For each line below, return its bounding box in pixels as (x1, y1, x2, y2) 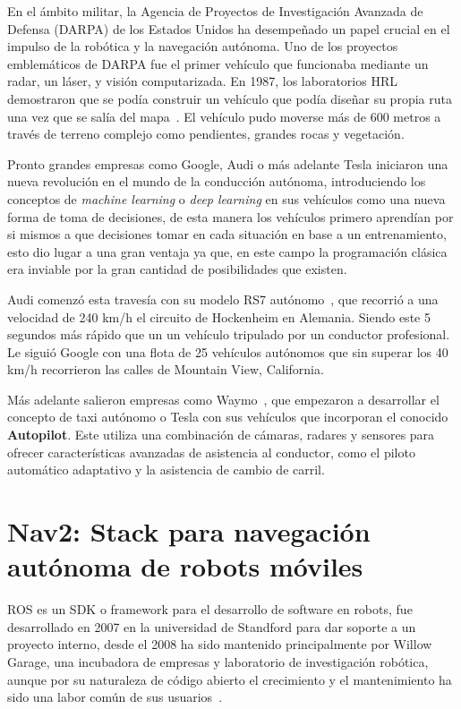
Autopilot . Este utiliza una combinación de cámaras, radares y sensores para (7, 425, 435, 444)
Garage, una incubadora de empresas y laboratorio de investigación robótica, (7, 652, 429, 671)
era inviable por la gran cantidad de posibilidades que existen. (7, 260, 347, 278)
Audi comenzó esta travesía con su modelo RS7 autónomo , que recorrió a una (7, 289, 439, 308)
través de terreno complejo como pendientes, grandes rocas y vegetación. (7, 124, 405, 143)
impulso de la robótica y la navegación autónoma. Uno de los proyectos (7, 37, 398, 56)
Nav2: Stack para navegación (7, 513, 371, 550)
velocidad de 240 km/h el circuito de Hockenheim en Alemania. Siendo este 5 (7, 307, 431, 326)
